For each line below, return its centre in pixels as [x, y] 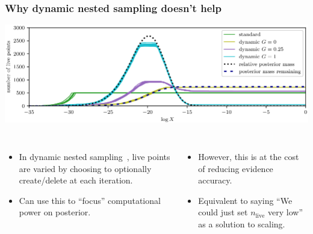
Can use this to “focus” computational [90, 200]
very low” [286, 212]
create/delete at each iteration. [76, 180]
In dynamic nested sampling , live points [95, 156]
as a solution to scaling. [242, 223]
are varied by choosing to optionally [85, 168]
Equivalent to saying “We [245, 200]
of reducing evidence [236, 168]
